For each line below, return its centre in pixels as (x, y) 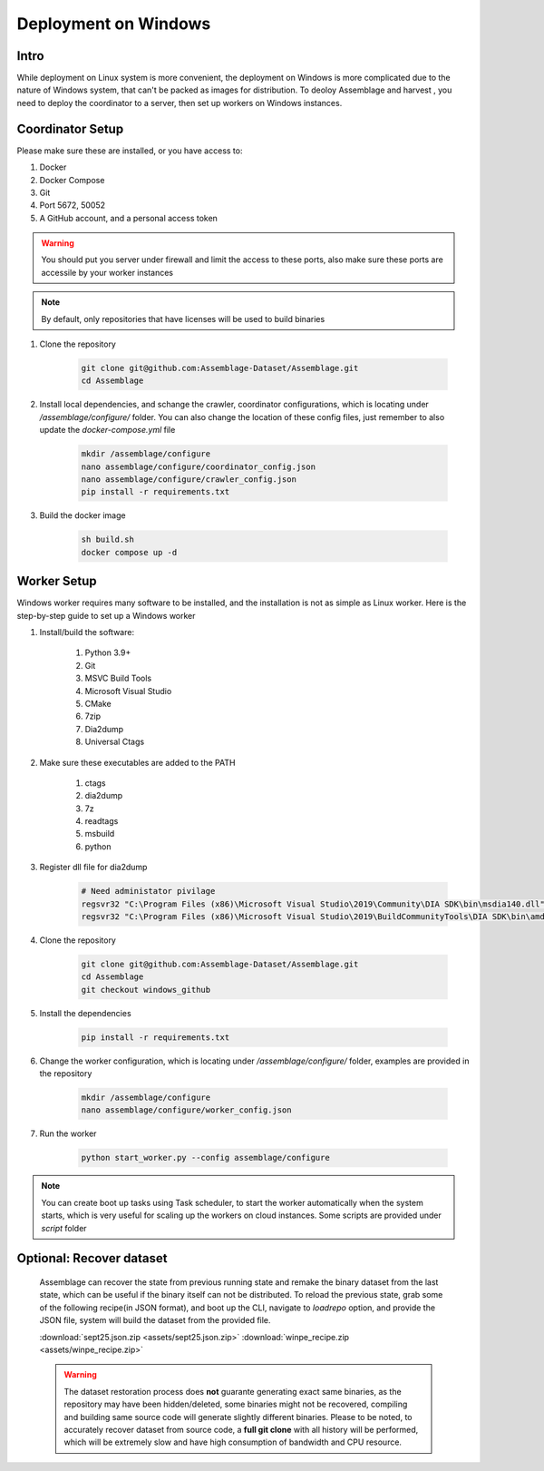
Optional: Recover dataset (92, 1258)
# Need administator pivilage (148, 891)
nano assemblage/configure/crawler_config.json (189, 479)
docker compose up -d (129, 552)
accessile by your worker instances (107, 272)
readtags (102, 821)
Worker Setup (57, 581)
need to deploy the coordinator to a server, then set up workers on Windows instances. (180, 103)
